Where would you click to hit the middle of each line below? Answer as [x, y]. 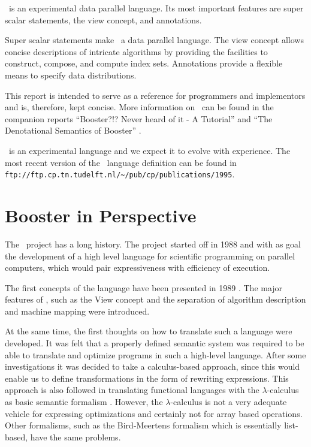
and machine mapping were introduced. [77, 311]
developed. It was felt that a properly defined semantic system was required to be [155, 343]
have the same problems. [76, 437]
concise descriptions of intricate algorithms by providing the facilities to [136, 51]
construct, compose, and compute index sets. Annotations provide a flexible [144, 63]
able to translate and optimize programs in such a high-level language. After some [155, 354]
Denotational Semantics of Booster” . [73, 130]
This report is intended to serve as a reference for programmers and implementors [155, 95]
